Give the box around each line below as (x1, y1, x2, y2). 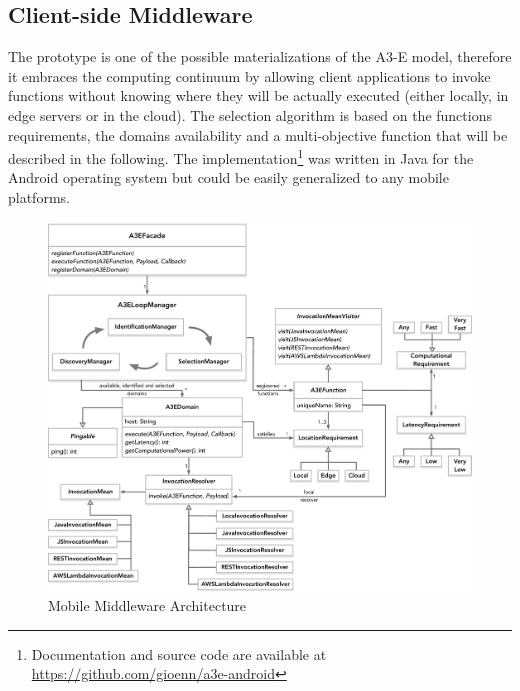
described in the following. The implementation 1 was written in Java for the (8, 145, 474, 168)
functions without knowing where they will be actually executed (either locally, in (8, 85, 509, 106)
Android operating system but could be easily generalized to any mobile (8, 167, 449, 188)
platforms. (8, 187, 70, 208)
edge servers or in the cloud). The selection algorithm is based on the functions (8, 104, 492, 125)
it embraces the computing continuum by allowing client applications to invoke (8, 65, 491, 86)
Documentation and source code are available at (31, 643, 327, 664)
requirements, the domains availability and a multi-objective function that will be (8, 124, 508, 145)
